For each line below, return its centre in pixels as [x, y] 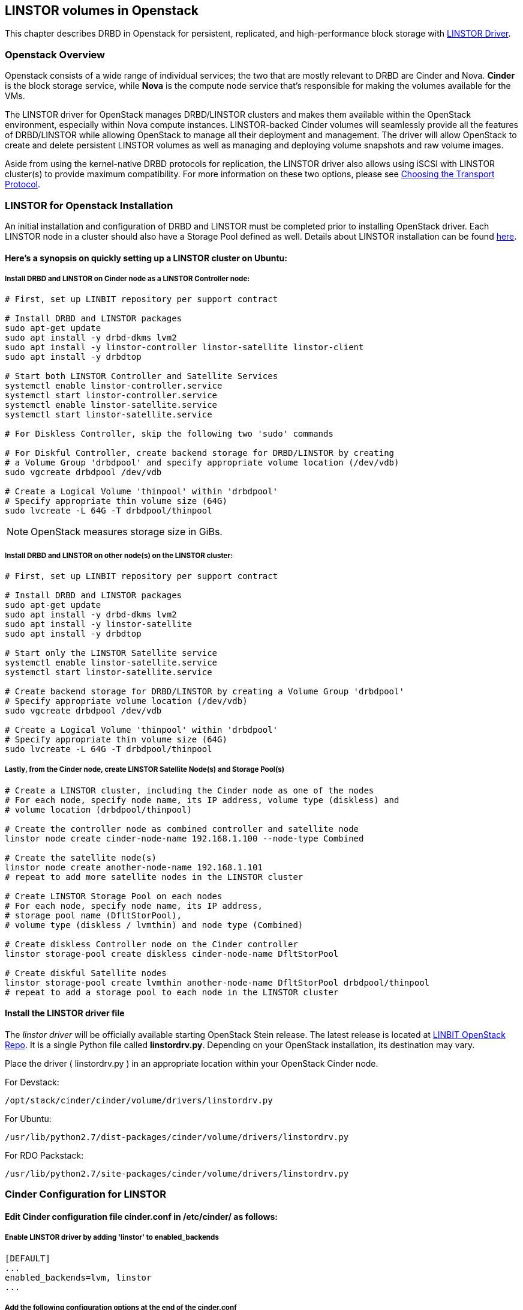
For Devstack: [32, 1082]
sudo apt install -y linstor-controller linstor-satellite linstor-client [184, 347]
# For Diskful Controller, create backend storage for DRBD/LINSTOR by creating [200, 453]
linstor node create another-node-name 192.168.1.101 [134, 867]
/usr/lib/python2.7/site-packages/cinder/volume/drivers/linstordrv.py [177, 1174]
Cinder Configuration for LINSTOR [86, 1194]
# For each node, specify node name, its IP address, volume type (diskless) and [202, 800]
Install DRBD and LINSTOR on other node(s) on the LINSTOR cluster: [119, 555]
